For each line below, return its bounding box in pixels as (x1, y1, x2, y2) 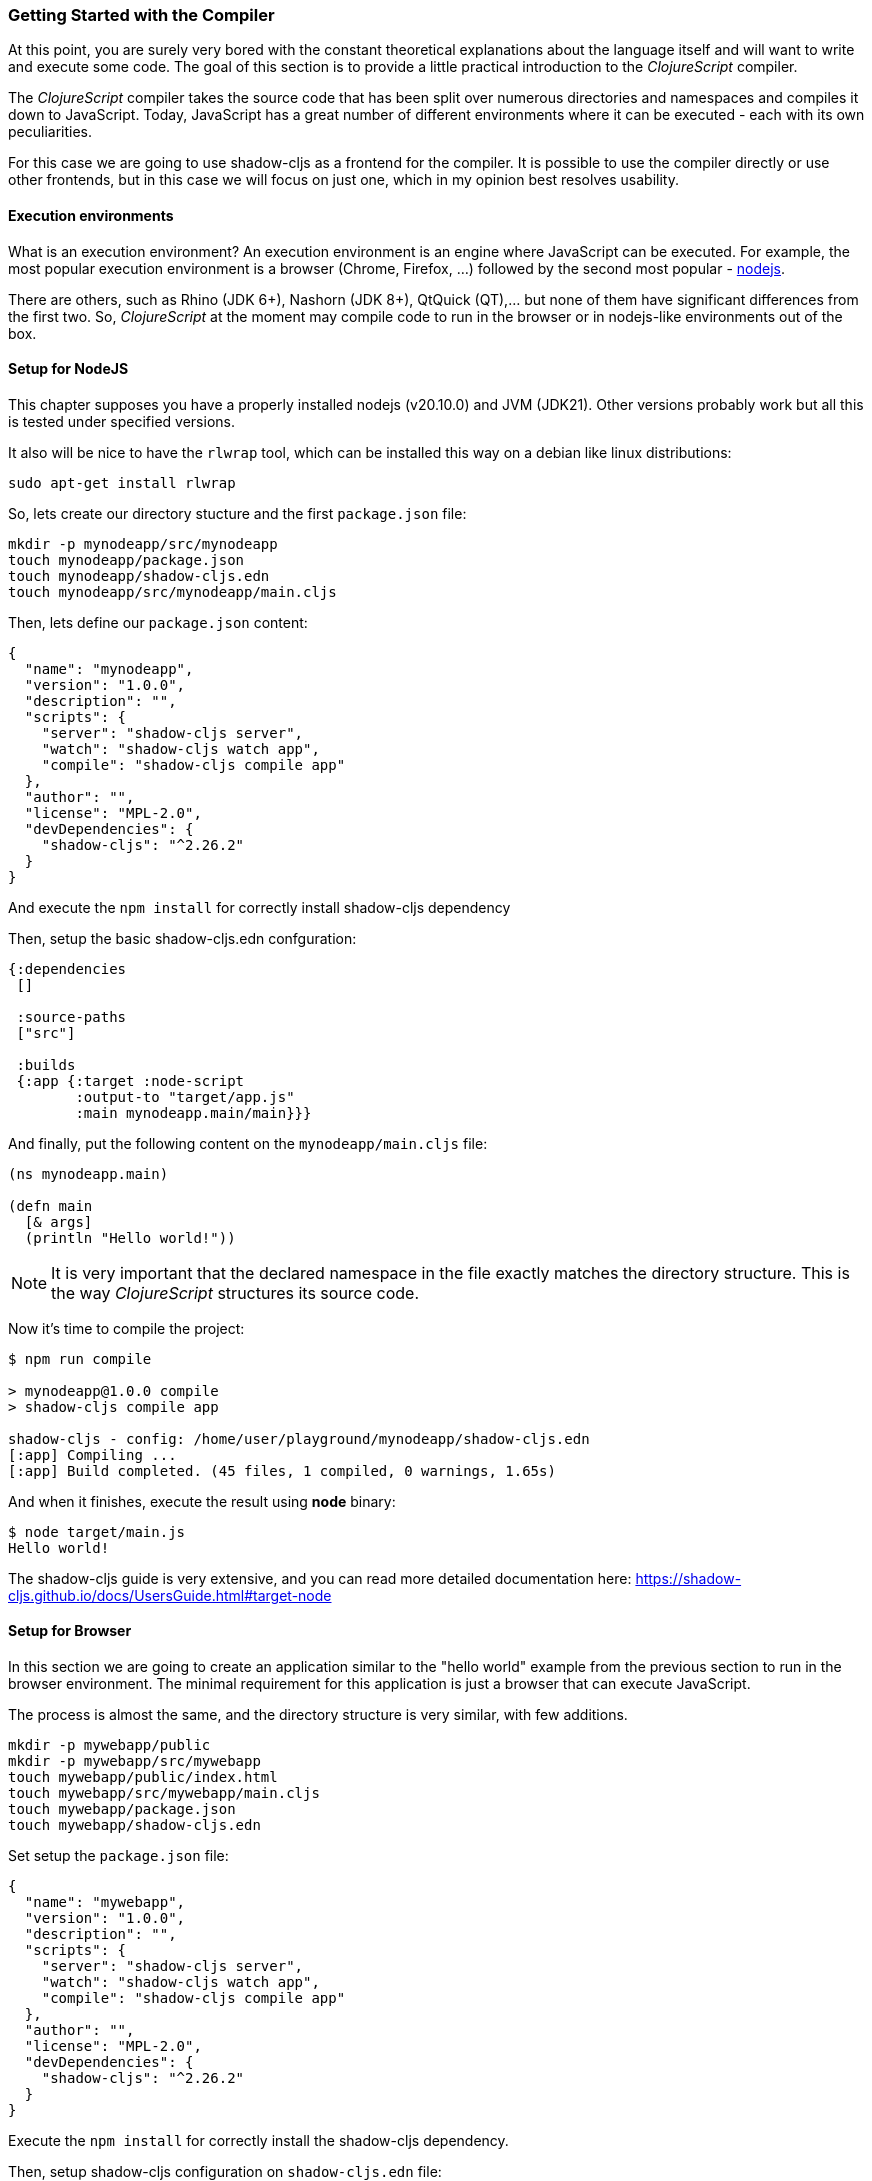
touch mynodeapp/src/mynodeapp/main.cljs (8, 583, 337, 600)
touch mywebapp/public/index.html (8, 1769, 278, 1786)
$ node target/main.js (8, 1523, 186, 1540)
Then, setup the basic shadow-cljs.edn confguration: (8, 929, 357, 947)
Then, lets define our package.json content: (8, 613, 308, 631)
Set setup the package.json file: (8, 1847, 229, 1865)
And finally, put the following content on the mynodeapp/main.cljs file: (8, 1134, 488, 1152)
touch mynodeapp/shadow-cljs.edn (8, 567, 270, 584)
